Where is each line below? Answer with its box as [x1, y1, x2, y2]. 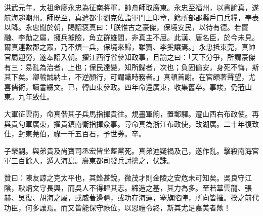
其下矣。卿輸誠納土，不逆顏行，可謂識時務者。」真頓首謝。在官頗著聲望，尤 [4, 71, 255, 82]
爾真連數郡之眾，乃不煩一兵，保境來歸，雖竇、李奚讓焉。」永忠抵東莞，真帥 [4, 42, 255, 52]
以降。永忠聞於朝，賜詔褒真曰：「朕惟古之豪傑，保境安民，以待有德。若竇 [4, 22, 248, 32]
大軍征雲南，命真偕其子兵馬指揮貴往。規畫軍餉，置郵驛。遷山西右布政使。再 [4, 108, 259, 119]
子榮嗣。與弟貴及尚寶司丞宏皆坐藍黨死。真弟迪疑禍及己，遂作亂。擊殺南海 [4, 145, 252, 156]
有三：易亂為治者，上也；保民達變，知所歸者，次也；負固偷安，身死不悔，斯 [4, 61, 259, 72]
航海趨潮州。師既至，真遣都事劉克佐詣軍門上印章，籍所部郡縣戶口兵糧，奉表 [4, 12, 259, 22]
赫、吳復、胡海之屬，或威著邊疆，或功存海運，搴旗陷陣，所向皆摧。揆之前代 [4, 192, 259, 203]
